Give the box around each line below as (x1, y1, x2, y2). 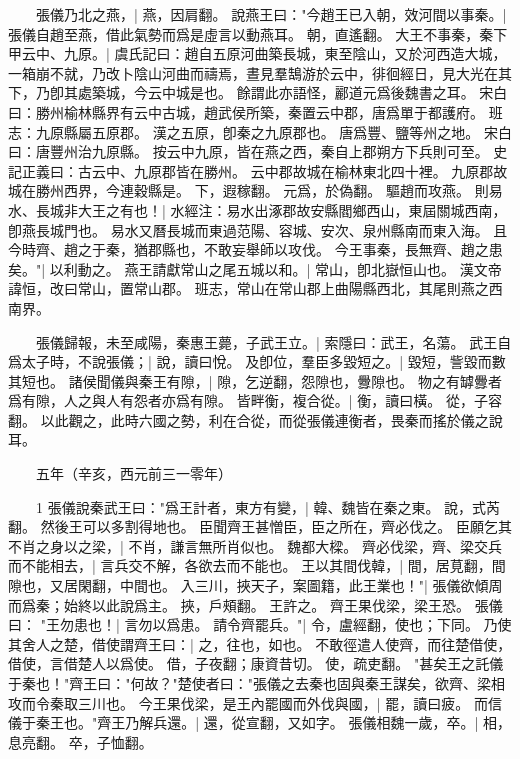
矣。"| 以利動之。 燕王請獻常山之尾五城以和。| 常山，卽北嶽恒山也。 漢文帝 (8, 258, 502, 279)
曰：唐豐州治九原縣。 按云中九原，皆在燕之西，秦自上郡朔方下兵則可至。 (8, 141, 489, 162)
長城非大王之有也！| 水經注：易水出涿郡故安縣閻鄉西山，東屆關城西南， (35, 199, 507, 220)
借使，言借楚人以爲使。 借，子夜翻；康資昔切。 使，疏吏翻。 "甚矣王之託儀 (8, 653, 504, 674)
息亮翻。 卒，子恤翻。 (8, 731, 153, 752)
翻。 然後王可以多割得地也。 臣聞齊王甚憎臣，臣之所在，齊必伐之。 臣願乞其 (8, 516, 512, 537)
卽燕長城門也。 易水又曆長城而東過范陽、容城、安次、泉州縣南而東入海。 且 (8, 219, 508, 240)
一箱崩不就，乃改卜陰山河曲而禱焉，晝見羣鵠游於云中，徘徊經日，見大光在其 (8, 62, 512, 83)
